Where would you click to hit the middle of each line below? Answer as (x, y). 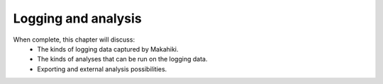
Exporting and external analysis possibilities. (102, 69)
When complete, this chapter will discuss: (74, 40)
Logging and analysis (77, 18)
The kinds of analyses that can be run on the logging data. (122, 59)
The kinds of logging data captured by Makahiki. (108, 49)
